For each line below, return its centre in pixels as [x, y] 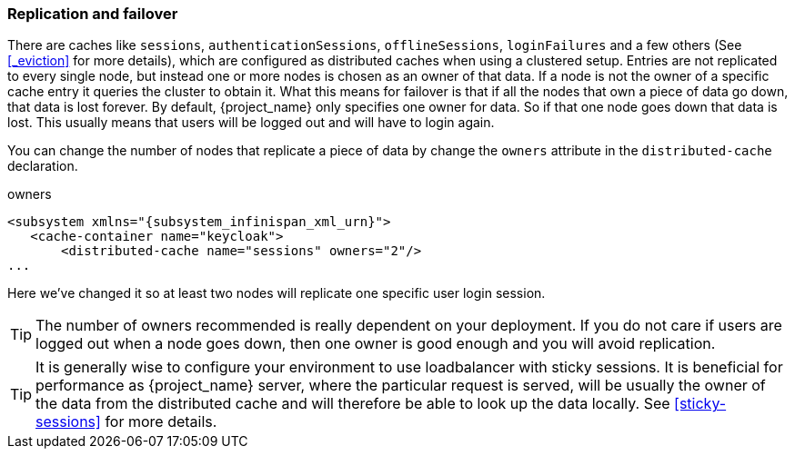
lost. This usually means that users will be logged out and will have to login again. [251, 123]
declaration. [43, 166]
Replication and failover [93, 14]
